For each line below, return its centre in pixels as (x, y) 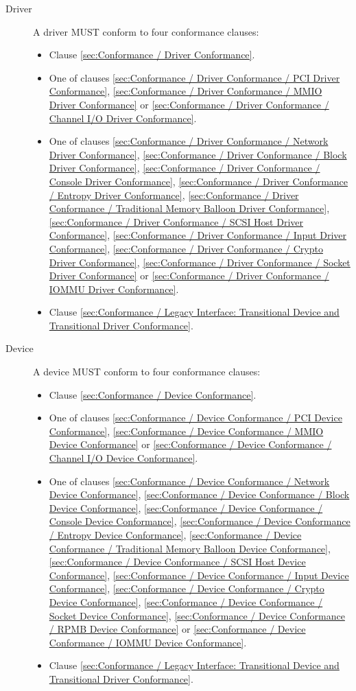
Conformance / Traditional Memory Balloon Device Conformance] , (190, 548)
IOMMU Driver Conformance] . (114, 289)
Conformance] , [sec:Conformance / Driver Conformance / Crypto (186, 248)
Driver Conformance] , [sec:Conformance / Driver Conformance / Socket (200, 262)
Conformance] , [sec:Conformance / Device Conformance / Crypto (187, 588)
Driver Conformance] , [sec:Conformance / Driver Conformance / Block (198, 154)
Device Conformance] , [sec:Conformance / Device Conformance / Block (199, 494)
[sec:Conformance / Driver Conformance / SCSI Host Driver (176, 221)
